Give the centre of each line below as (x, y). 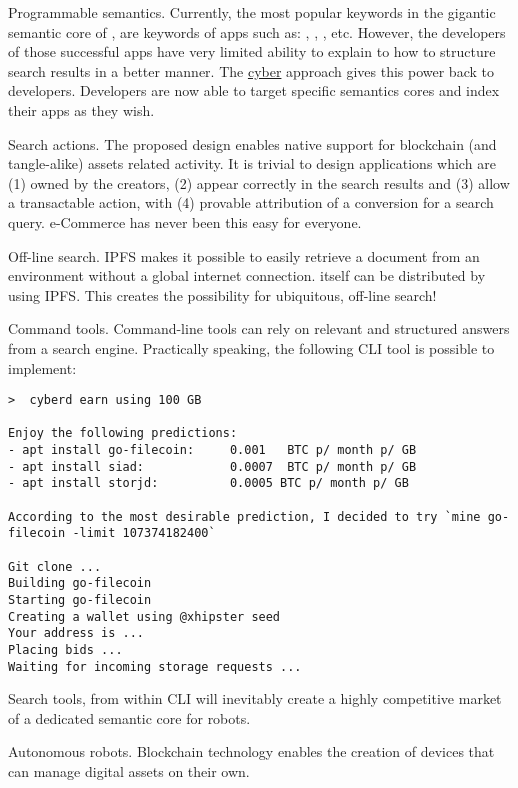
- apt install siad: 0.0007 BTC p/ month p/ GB (212, 466)
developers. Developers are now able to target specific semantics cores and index (254, 90)
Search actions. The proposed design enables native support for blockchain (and (252, 143)
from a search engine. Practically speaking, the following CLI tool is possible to (251, 347)
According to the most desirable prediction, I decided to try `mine (244, 516)
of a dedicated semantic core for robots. (129, 717)
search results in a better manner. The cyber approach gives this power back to (251, 70)
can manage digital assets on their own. (129, 771)
